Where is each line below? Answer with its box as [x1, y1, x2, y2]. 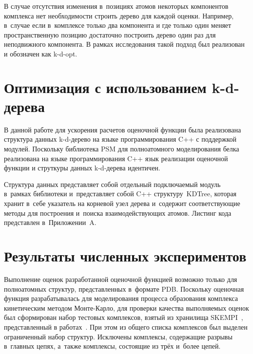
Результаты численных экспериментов [4, 246, 247, 265]
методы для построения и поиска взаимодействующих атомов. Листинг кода [4, 207, 232, 218]
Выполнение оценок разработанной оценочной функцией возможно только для [4, 274, 237, 284]
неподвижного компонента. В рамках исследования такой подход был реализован [4, 39, 245, 49]
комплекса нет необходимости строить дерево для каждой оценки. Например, [4, 10, 234, 20]
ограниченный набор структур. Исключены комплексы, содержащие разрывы [4, 331, 233, 341]
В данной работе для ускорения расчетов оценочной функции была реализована [4, 124, 241, 134]
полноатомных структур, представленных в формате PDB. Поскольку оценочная [4, 283, 244, 294]
